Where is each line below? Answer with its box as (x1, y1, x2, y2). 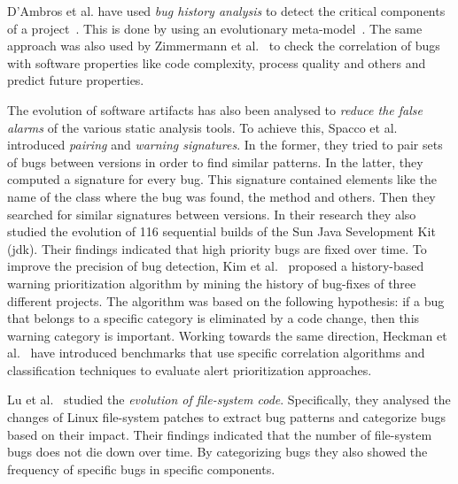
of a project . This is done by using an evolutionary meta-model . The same (7, 19, 423, 37)
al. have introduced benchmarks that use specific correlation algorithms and (7, 343, 425, 362)
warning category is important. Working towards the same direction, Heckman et (7, 326, 447, 344)
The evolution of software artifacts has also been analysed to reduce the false (7, 100, 423, 119)
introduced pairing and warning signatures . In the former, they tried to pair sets (7, 135, 443, 154)
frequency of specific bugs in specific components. (7, 459, 276, 478)
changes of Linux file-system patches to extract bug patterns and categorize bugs (7, 408, 446, 426)
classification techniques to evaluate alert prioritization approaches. (7, 360, 372, 379)
